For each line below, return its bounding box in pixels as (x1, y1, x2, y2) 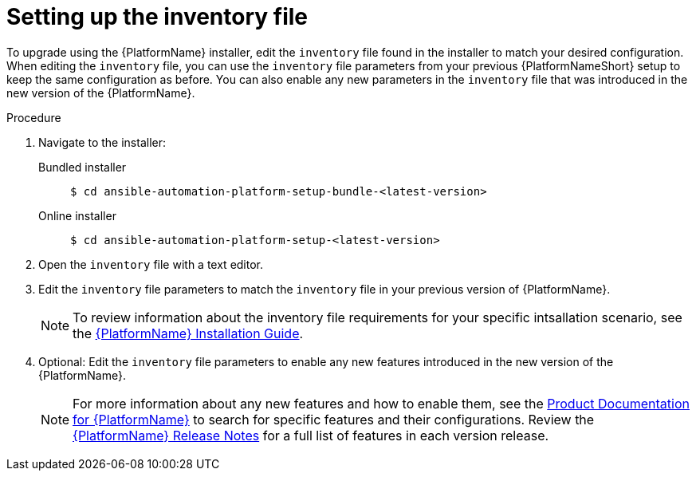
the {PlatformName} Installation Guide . (73, 325, 304, 341)
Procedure (6, 110, 61, 124)
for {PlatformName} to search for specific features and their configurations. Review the (73, 411, 595, 428)
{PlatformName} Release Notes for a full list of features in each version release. (73, 427, 549, 443)
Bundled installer (38, 160, 127, 174)
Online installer (38, 208, 116, 223)
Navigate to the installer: (38, 135, 166, 149)
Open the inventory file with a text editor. (38, 257, 264, 271)
